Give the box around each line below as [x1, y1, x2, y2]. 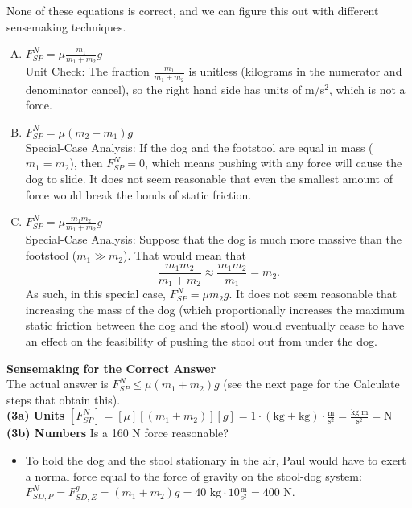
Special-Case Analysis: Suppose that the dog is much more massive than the [25, 231, 402, 248]
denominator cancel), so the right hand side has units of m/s [25, 80, 325, 97]
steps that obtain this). [6, 391, 121, 408]
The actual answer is [6, 375, 109, 392]
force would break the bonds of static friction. [25, 186, 252, 203]
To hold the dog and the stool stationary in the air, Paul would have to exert [25, 451, 406, 468]
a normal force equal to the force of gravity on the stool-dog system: [25, 467, 362, 484]
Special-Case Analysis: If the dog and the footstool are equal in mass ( [25, 138, 373, 155]
